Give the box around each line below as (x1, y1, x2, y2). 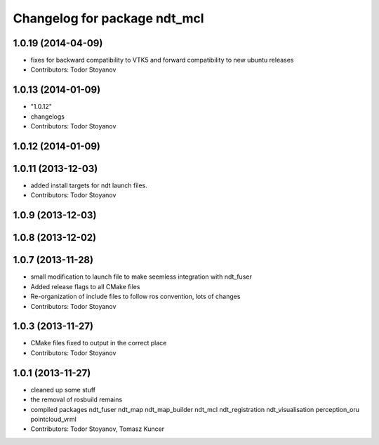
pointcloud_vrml (30, 415, 77, 423)
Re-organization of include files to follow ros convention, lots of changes (30, 292, 241, 301)
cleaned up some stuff (30, 385, 96, 394)
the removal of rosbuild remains (30, 395, 123, 404)
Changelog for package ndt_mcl (13, 11, 204, 26)
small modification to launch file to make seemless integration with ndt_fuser (30, 272, 252, 281)
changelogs (30, 112, 65, 121)
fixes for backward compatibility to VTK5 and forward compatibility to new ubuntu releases (30, 56, 294, 65)
